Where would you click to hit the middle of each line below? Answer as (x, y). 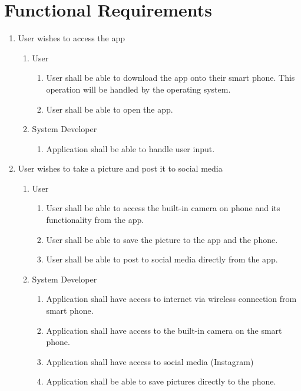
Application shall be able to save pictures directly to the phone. (161, 381)
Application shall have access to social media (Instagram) (150, 361)
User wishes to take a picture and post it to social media (120, 168)
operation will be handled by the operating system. (138, 89)
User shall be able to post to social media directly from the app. (162, 259)
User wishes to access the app (71, 38)
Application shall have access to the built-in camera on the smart (164, 330)
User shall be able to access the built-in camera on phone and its (163, 208)
